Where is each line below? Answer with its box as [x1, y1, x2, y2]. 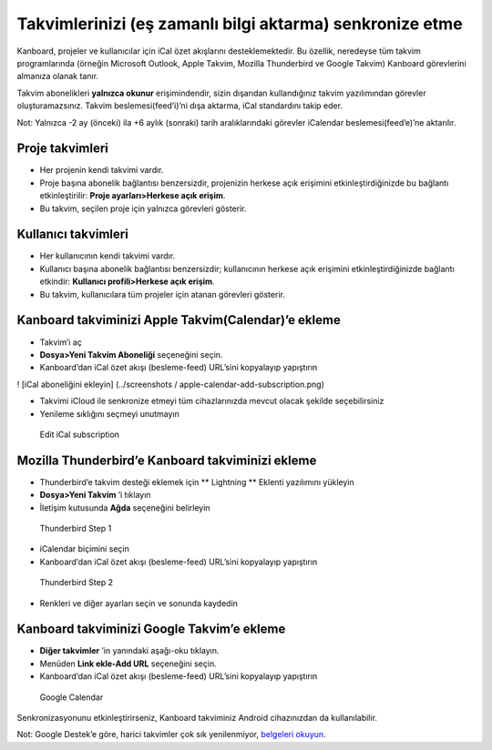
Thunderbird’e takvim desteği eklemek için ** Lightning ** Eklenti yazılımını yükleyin [39, 476, 354, 487]
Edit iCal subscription [39, 429, 120, 440]
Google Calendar [39, 692, 104, 703]
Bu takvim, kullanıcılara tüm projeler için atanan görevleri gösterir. [39, 289, 286, 299]
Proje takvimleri [16, 141, 109, 157]
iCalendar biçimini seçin [39, 543, 129, 554]
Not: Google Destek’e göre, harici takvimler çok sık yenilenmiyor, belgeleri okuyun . [16, 729, 327, 740]
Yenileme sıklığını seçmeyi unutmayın [39, 408, 179, 419]
